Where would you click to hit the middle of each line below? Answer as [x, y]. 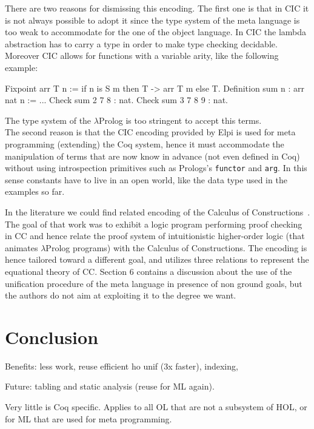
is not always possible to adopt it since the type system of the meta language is [152, 20]
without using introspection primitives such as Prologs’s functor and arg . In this [156, 168]
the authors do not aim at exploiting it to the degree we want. [121, 295]
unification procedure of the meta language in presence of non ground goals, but [154, 283]
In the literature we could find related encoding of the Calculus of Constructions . [158, 211]
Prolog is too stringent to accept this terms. [180, 120]
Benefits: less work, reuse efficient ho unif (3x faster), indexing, [122, 366]
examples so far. [35, 191]
